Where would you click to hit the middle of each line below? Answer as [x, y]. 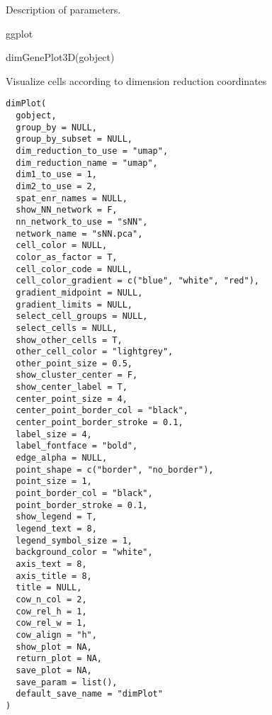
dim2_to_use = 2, [56, 186]
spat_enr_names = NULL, [72, 198]
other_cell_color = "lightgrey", [95, 352]
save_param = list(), [67, 682]
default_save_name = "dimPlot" [89, 694]
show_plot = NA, [54, 647]
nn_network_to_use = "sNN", [82, 221]
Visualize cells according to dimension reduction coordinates [136, 80]
